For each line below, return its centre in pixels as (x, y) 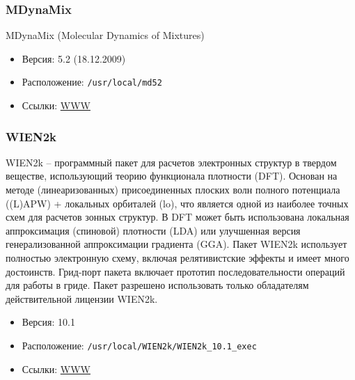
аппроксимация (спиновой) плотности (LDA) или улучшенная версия (153, 230)
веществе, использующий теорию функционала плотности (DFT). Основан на (172, 176)
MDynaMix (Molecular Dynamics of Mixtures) (105, 35)
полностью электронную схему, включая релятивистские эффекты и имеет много (177, 258)
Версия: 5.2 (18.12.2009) (74, 58)
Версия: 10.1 (48, 322)
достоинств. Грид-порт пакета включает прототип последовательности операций (175, 271)
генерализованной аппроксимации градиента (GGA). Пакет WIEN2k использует (176, 244)
